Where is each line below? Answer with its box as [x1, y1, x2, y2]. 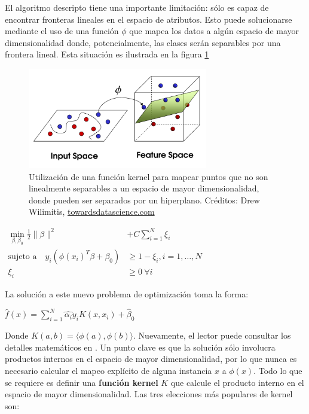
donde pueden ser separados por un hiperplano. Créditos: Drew [29, 193, 260, 206]
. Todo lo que [253, 364, 302, 376]
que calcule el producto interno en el [170, 376, 304, 388]
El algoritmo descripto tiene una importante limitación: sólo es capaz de [5, 1, 269, 13]
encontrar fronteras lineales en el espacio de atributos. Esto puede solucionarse [5, 13, 292, 25]
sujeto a [8, 252, 37, 261]
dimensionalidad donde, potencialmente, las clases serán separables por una [5, 36, 281, 48]
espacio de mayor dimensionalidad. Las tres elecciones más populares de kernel [5, 388, 293, 400]
